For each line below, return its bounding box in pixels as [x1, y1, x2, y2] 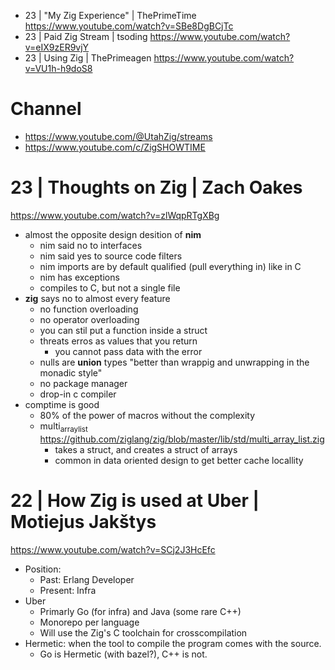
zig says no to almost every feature [24, 292, 171, 304]
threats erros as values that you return [39, 335, 198, 347]
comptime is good [24, 398, 100, 410]
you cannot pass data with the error [54, 345, 203, 357]
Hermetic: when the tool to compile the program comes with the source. [24, 637, 322, 649]
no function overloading [39, 303, 139, 315]
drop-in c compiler [39, 388, 117, 400]
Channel [10, 98, 82, 120]
